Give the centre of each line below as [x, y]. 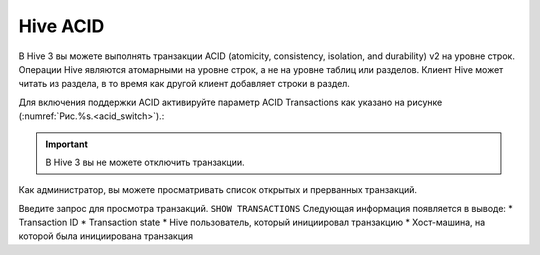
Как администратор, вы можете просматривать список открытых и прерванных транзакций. [217, 190]
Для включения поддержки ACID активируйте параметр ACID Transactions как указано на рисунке [230, 102]
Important [67, 144]
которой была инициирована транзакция [106, 236]
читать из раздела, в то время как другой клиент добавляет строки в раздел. [184, 84]
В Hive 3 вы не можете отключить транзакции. [145, 162]
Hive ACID [61, 26]
